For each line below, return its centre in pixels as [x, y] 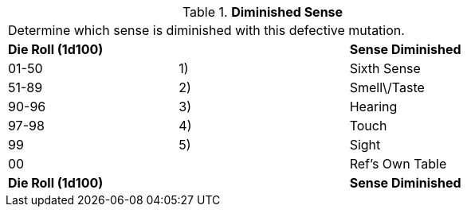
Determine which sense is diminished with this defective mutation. [206, 30]
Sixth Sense [385, 68]
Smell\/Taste [387, 87]
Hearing [373, 106]
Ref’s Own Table [398, 164]
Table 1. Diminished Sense [263, 12]
